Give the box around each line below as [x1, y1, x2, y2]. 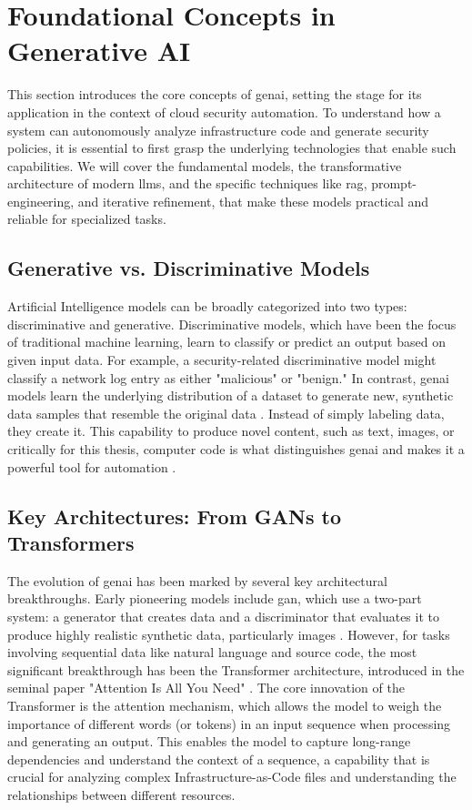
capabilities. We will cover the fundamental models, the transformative [7, 156, 402, 175]
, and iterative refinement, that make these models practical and [70, 191, 429, 210]
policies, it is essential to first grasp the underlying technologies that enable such [7, 138, 457, 157]
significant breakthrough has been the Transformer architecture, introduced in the [7, 660, 465, 679]
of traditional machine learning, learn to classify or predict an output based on [7, 332, 446, 351]
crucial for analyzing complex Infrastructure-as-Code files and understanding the [7, 767, 457, 786]
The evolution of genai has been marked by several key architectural [7, 571, 387, 590]
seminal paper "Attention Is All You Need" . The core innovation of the [7, 678, 405, 697]
